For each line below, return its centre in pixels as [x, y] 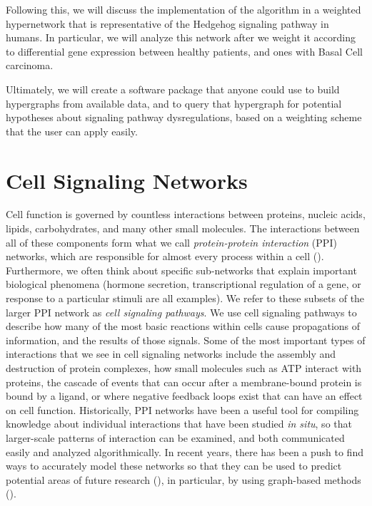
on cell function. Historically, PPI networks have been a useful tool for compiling [182, 409]
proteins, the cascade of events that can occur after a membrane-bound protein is [184, 382]
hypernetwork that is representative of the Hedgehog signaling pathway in [167, 23]
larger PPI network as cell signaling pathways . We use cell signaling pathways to [181, 312]
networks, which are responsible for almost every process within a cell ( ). [165, 256]
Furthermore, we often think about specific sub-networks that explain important [181, 270]
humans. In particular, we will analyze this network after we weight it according [181, 37]
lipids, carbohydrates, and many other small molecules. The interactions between [183, 228]
